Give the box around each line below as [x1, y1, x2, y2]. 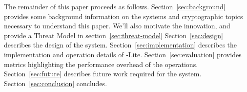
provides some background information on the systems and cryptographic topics [4, 11, 243, 21]
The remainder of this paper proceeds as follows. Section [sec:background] [4, 1, 226, 11]
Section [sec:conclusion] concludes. [4, 78, 107, 88]
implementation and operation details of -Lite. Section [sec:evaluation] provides [4, 49, 242, 59]
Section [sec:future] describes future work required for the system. [4, 69, 202, 79]
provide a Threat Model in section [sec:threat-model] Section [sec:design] [4, 30, 223, 40]
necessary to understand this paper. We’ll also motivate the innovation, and [4, 21, 230, 31]
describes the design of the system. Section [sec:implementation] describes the [4, 40, 237, 50]
